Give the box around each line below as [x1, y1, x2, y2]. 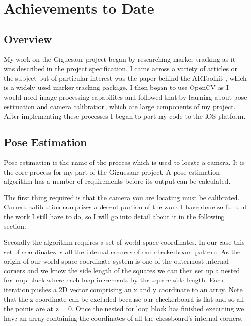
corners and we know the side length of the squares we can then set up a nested [4, 265, 240, 275]
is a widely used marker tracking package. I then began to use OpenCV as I [4, 82, 229, 92]
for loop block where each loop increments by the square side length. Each [4, 275, 224, 285]
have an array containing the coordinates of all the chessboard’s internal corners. [4, 312, 243, 323]
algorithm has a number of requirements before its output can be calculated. [4, 176, 231, 186]
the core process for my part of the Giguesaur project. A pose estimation [4, 166, 220, 177]
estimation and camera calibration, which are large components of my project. [4, 101, 236, 111]
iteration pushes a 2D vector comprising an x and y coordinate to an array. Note [4, 284, 243, 295]
